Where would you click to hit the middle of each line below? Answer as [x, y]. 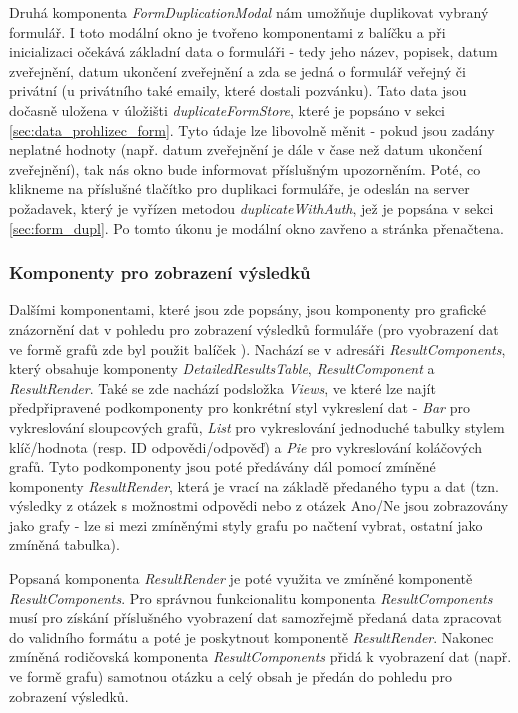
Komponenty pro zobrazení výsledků [160, 272]
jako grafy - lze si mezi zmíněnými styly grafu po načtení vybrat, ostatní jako [246, 524]
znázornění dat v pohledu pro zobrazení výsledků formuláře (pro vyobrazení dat [254, 328]
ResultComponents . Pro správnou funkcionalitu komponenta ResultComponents [251, 597]
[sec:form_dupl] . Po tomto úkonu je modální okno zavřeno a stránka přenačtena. [256, 227]
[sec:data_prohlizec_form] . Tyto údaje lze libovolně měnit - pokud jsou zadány [252, 129]
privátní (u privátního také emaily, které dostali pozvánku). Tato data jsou [238, 90]
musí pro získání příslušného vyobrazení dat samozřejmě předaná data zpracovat [255, 617]
